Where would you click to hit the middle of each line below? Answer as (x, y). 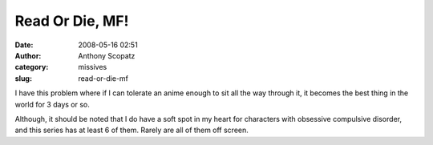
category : (32, 67)
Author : (28, 55)
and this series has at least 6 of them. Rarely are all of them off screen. (132, 130)
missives (93, 67)
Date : (24, 45)
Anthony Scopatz (107, 55)
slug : (23, 78)
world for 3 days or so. (52, 104)
